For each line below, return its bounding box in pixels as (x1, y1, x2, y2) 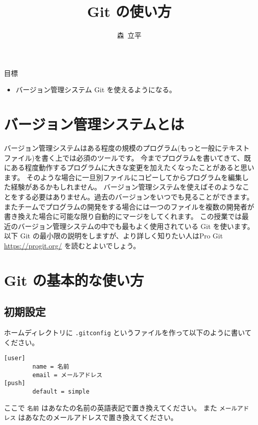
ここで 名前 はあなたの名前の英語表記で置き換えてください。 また (4, 402, 217, 413)
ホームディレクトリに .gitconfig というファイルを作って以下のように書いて (4, 327, 252, 338)
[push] (4, 380, 25, 387)
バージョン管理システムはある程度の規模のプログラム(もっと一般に (4, 143, 222, 153)
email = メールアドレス (32, 371, 102, 379)
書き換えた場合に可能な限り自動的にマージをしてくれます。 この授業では (4, 211, 242, 221)
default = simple (32, 388, 89, 396)
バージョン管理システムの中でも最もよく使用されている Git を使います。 (17, 220, 255, 231)
